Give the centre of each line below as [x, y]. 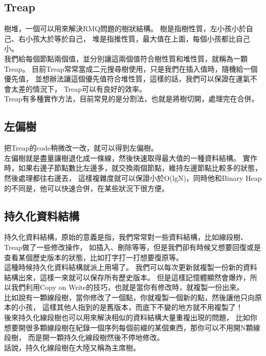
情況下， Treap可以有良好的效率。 [90, 88]
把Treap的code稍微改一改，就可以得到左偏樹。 [81, 148]
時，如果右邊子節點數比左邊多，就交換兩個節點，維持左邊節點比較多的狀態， [133, 168]
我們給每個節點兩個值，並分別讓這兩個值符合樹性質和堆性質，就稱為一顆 [126, 58]
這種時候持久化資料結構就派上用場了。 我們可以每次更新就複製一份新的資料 [131, 267]
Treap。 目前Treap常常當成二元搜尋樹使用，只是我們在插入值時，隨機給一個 [131, 68]
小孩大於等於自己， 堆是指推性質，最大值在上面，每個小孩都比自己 [138, 38]
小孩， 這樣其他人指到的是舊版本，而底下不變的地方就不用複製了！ [130, 307]
